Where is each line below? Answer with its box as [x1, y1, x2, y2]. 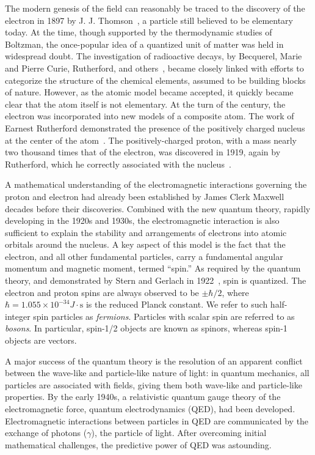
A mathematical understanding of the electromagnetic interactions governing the [5, 178, 307, 191]
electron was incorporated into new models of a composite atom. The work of [5, 109, 294, 122]
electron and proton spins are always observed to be [5, 286, 199, 298]
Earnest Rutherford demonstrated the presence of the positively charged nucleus [5, 121, 305, 134]
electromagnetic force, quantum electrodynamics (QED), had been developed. [5, 402, 295, 415]
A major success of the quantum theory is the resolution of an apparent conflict [5, 354, 303, 367]
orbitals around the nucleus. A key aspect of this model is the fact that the [5, 238, 286, 251]
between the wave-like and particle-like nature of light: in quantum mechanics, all [5, 366, 310, 379]
